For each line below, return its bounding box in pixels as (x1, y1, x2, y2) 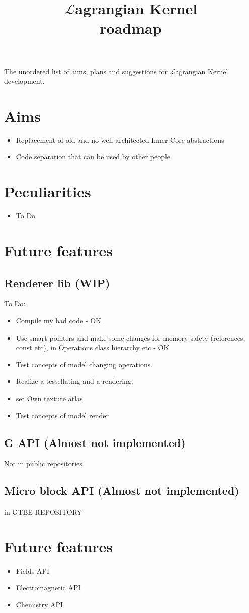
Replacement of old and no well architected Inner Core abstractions (16, 134, 224, 145)
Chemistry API (16, 599, 63, 610)
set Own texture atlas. (16, 393, 85, 403)
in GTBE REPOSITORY (4, 507, 82, 517)
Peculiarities (4, 181, 91, 202)
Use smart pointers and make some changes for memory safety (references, (16, 332, 245, 343)
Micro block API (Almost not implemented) (4, 483, 239, 498)
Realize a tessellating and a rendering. (16, 376, 133, 386)
